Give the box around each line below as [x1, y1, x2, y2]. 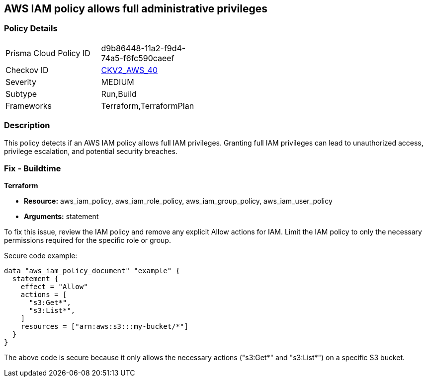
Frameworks [5, 100, 52, 111]
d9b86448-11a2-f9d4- [101, 43, 186, 53]
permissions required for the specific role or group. [4, 236, 171, 245]
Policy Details [4, 23, 58, 34]
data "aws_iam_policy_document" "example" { [4, 267, 180, 275]
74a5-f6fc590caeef [101, 53, 174, 63]
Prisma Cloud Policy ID [5, 48, 90, 58]
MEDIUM [101, 76, 134, 87]
